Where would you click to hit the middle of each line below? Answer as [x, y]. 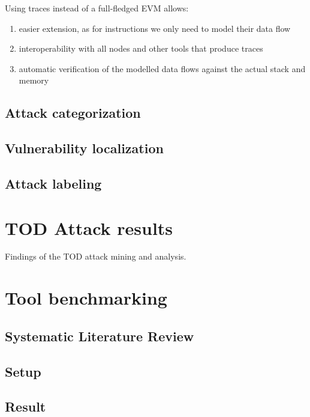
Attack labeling [53, 183]
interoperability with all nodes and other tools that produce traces [141, 48]
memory [34, 80]
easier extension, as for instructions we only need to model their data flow [155, 28]
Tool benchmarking [86, 298]
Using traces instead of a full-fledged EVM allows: [97, 8]
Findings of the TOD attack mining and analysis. [96, 256]
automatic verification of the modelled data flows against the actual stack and [162, 68]
